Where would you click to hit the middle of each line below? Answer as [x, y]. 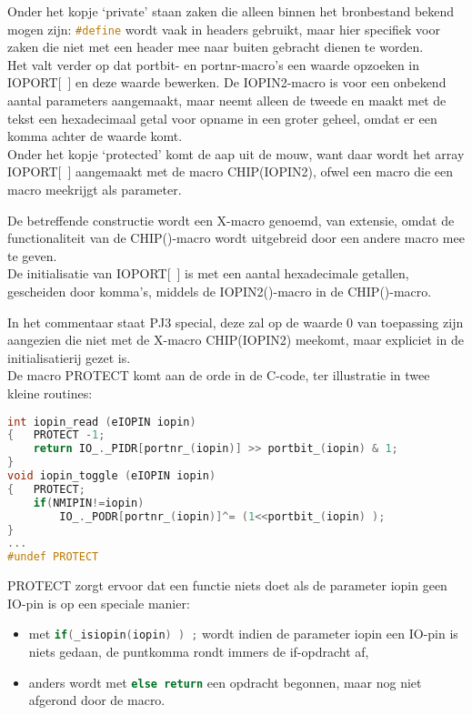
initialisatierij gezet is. [69, 357]
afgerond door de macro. [97, 700]
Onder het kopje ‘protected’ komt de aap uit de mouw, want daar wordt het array [236, 153]
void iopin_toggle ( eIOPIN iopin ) [112, 476]
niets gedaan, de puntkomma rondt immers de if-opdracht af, [199, 651]
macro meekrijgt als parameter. [95, 189]
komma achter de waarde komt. [95, 136]
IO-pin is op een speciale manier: [99, 603]
